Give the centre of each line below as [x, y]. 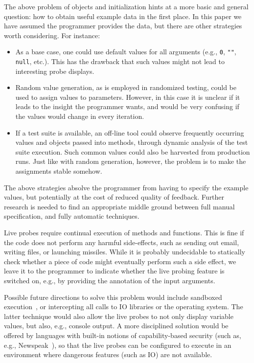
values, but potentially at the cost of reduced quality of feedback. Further [114, 197]
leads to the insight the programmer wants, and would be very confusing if [127, 106]
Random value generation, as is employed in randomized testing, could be [126, 87]
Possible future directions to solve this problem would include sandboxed [113, 297]
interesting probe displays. [55, 71]
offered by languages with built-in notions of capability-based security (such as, [123, 335]
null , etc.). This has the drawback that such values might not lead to [120, 61]
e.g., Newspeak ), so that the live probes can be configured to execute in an [118, 345]
